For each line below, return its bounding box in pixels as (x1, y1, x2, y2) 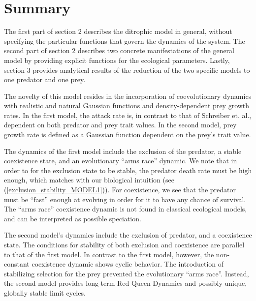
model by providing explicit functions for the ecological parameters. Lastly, (4, 55, 230, 65)
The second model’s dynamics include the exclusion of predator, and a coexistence (4, 230, 252, 240)
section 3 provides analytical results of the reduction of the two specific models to (4, 64, 250, 75)
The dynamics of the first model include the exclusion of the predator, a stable (4, 146, 242, 156)
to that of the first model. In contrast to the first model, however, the (4, 249, 214, 259)
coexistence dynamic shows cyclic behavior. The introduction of (32, 259, 224, 269)
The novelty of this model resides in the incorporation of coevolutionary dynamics (4, 90, 252, 101)
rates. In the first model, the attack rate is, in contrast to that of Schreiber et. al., (4, 110, 252, 120)
